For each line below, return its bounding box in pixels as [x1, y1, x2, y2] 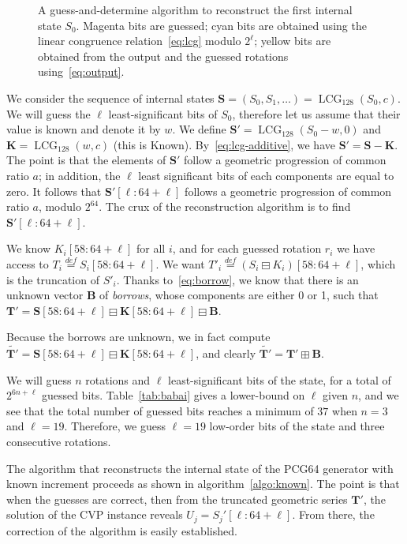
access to [6, 255, 49, 272]
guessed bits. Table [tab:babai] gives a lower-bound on [41, 387, 305, 403]
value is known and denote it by [6, 121, 161, 137]
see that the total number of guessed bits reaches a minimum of [6, 402, 314, 418]
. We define [172, 121, 226, 137]
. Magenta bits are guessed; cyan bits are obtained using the [76, 17, 367, 33]
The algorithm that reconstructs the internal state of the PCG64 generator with [6, 460, 394, 476]
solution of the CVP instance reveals [6, 506, 183, 523]
